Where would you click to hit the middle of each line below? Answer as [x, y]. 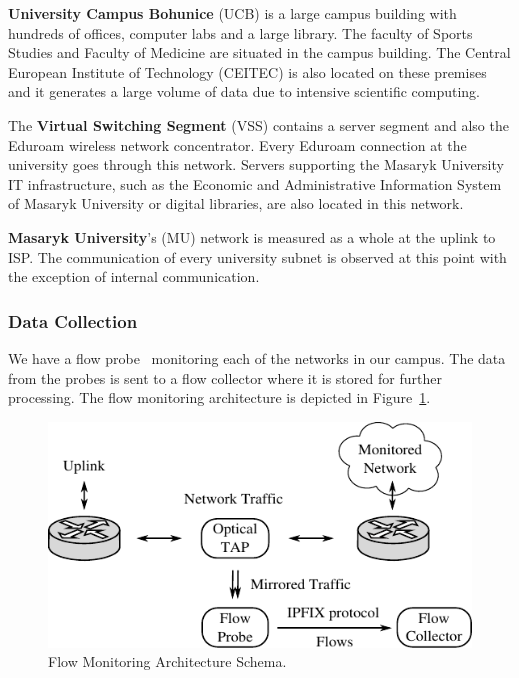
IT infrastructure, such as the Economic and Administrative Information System [255, 183]
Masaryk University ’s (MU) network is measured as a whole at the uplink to [252, 236]
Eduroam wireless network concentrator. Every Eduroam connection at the [237, 144]
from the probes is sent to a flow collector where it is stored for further [225, 377]
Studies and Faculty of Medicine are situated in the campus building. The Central [259, 52]
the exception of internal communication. [134, 276]
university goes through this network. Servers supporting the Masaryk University [256, 164]
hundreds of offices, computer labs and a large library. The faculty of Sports [240, 32]
